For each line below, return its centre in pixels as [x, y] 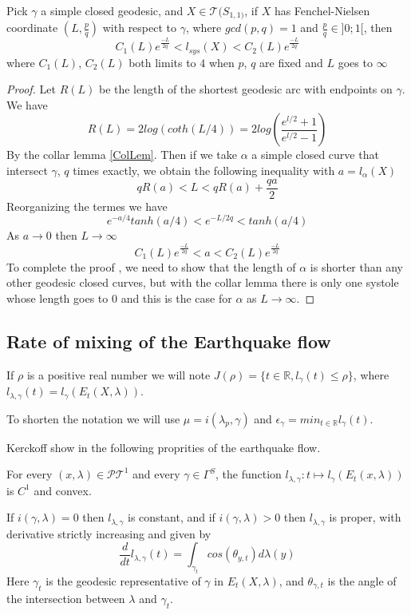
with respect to [140, 28]
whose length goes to [57, 298]
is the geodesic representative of [123, 581]
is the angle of [362, 581]
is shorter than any [356, 266]
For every [30, 474]
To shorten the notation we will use [93, 418]
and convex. [63, 490]
